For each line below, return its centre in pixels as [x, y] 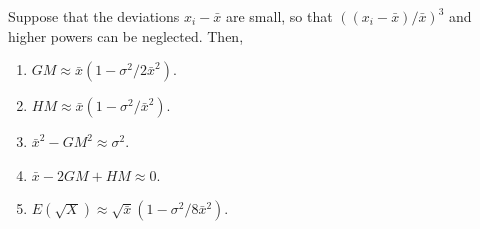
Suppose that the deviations [94, 16]
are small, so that [279, 16]
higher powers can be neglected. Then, [126, 35]
